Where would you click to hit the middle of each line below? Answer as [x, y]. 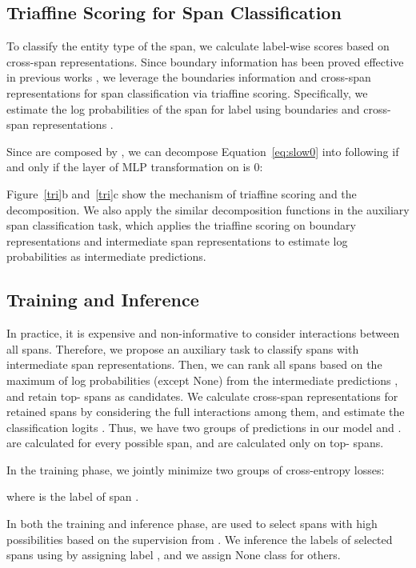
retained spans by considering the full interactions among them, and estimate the [206, 412]
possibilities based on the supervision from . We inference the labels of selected [200, 539]
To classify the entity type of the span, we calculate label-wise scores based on [198, 46]
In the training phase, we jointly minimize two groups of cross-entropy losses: [196, 469]
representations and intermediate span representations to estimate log [177, 240]
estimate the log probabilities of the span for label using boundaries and [183, 108]
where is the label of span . [73, 496]
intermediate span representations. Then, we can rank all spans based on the [194, 364]
